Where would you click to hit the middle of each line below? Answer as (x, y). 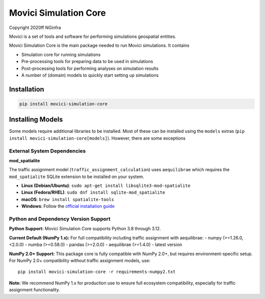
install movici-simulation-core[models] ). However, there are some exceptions (97, 138)
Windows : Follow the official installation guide (68, 206)
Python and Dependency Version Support (60, 219)
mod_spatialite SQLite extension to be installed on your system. (77, 177)
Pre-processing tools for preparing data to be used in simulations (87, 61)
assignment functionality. (35, 290)
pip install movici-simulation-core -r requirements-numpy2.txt (97, 272)
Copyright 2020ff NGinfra (35, 28)
